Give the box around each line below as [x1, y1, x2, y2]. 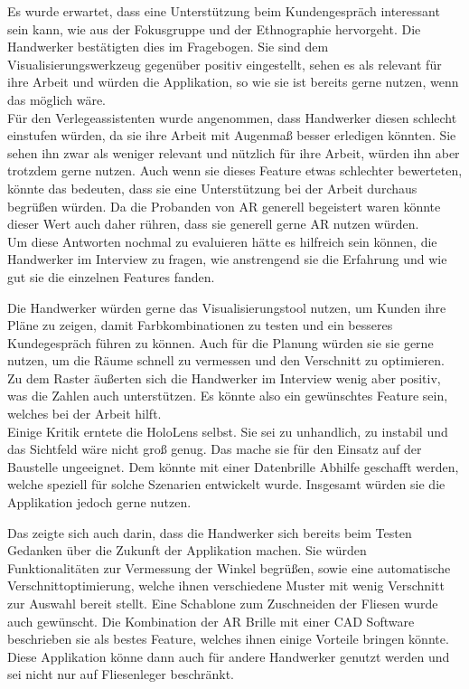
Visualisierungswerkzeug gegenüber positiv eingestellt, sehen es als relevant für [7, 54, 442, 73]
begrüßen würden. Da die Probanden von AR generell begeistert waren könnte [7, 196, 441, 215]
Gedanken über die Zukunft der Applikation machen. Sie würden [7, 541, 367, 560]
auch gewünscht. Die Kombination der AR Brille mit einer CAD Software [7, 611, 415, 630]
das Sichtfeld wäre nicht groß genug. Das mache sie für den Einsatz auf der [7, 439, 422, 458]
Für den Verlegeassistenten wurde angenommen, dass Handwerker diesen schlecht [7, 108, 457, 127]
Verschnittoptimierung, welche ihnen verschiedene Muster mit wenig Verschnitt [7, 576, 445, 595]
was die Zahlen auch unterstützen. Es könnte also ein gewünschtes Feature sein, [7, 386, 448, 405]
